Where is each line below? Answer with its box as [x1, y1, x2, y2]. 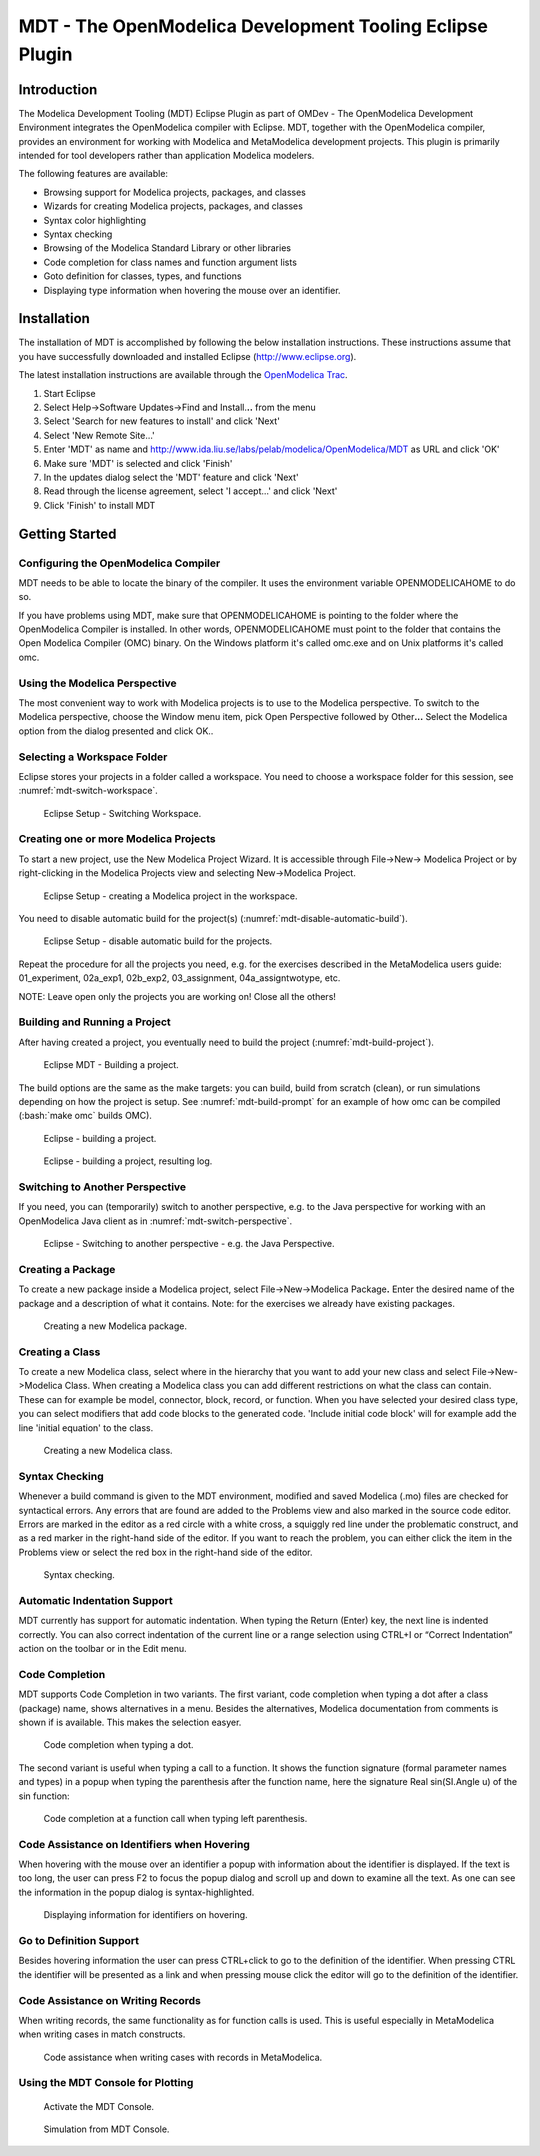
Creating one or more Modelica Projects [18, 832, 216, 846]
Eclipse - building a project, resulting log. [43, 1155, 213, 1167]
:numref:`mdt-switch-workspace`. [18, 785, 159, 797]
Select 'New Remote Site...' [43, 429, 155, 441]
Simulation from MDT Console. [43, 2123, 170, 2135]
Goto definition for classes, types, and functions [43, 270, 242, 282]
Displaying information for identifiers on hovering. [43, 1909, 249, 1921]
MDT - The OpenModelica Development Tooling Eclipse [18, 15, 489, 37]
